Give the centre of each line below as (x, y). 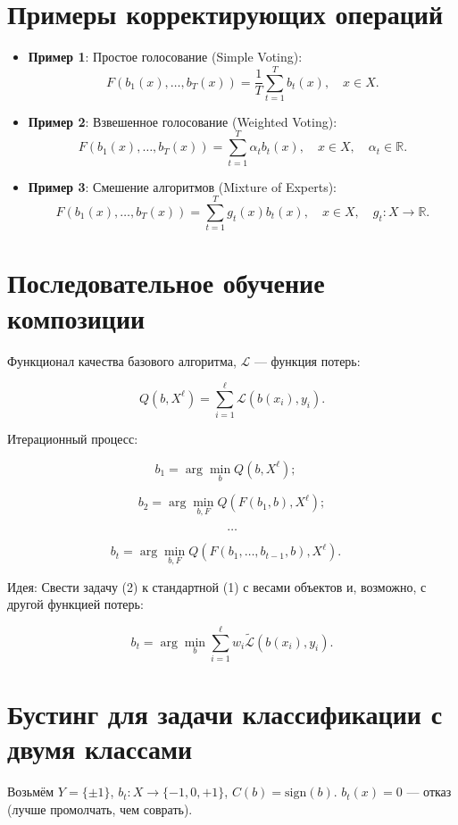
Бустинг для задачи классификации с (225, 714)
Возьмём (31, 792)
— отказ (429, 792)
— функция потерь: (307, 360)
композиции (76, 317)
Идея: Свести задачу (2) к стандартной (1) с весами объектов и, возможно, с (217, 586)
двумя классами (100, 749)
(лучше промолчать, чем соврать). (100, 808)
